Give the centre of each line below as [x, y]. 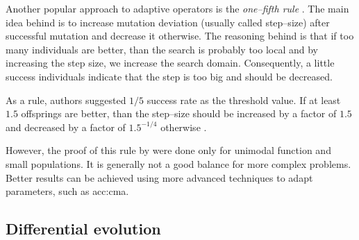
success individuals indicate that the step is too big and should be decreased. [169, 76]
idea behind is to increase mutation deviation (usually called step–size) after [168, 22]
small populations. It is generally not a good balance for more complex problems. [178, 163]
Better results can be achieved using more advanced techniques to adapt [159, 177]
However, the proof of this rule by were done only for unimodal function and [168, 150]
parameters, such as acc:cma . [67, 191]
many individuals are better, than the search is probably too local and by [162, 49]
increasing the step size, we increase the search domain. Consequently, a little [170, 63]
